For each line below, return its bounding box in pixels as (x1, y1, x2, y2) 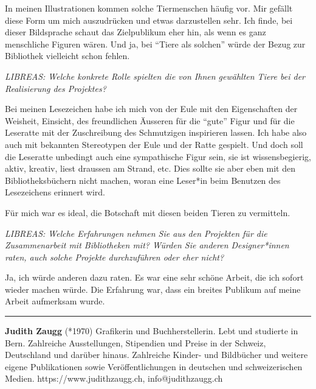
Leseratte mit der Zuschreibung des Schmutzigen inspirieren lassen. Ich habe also (5, 126, 307, 139)
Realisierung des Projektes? (5, 82, 106, 94)
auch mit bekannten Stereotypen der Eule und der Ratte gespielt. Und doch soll (5, 138, 303, 150)
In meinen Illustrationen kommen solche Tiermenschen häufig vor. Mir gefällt (5, 2, 293, 14)
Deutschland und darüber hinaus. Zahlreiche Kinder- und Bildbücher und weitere (5, 348, 308, 361)
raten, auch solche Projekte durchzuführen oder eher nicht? (5, 250, 224, 263)
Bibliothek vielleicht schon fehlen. (5, 49, 130, 62)
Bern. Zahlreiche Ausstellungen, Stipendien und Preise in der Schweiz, (5, 336, 266, 349)
